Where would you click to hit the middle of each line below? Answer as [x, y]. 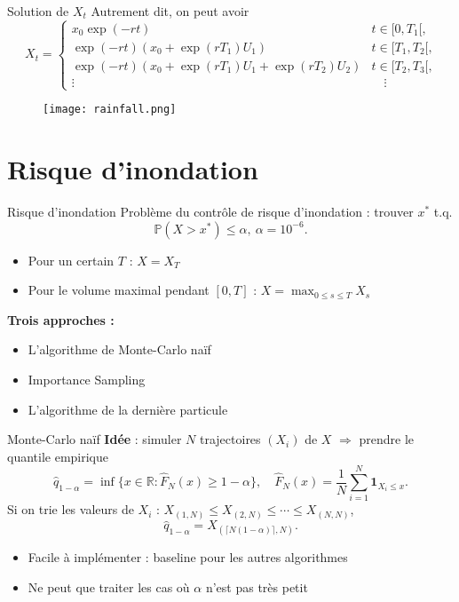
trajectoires [230, 439]
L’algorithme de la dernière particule [128, 409]
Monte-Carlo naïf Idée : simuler [95, 439]
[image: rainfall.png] [110, 110]
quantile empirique [58, 456]
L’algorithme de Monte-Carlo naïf [119, 349]
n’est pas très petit [257, 586]
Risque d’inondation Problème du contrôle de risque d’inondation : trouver [210, 211]
